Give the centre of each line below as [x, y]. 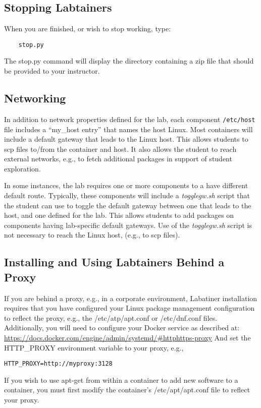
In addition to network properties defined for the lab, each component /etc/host [130, 119]
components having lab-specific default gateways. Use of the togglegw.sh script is [128, 225]
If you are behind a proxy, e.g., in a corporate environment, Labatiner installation [131, 298]
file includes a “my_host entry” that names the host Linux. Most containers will [128, 129]
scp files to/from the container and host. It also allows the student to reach [120, 149]
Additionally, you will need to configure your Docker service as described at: [122, 328]
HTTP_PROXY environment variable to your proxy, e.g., [94, 347]
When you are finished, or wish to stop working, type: [88, 28]
